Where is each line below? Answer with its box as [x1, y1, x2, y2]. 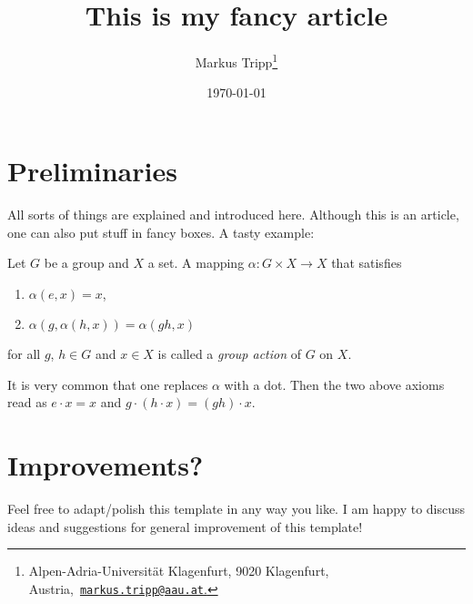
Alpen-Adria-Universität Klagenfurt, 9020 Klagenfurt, [28, 561, 329, 580]
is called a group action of [157, 344, 301, 363]
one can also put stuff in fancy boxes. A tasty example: [7, 222, 315, 241]
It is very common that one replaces [7, 374, 208, 394]
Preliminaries [7, 151, 177, 189]
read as [7, 393, 47, 412]
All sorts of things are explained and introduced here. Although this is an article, [7, 204, 459, 223]
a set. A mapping [147, 253, 245, 272]
